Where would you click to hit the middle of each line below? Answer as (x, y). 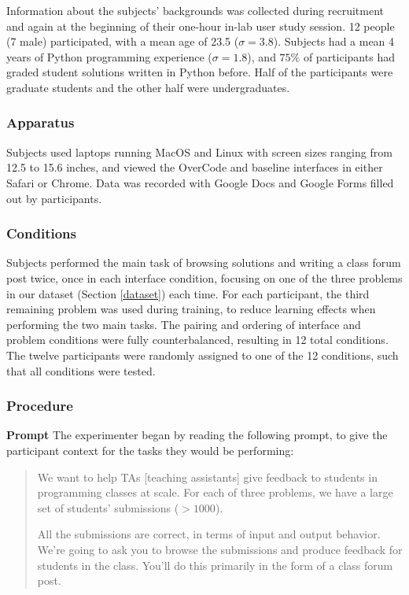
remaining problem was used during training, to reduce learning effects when (191, 309)
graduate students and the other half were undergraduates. (148, 87)
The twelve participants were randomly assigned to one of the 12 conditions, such (203, 355)
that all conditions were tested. (81, 370)
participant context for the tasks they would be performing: (150, 450)
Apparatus (41, 122)
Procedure (40, 406)
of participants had (349, 56)
